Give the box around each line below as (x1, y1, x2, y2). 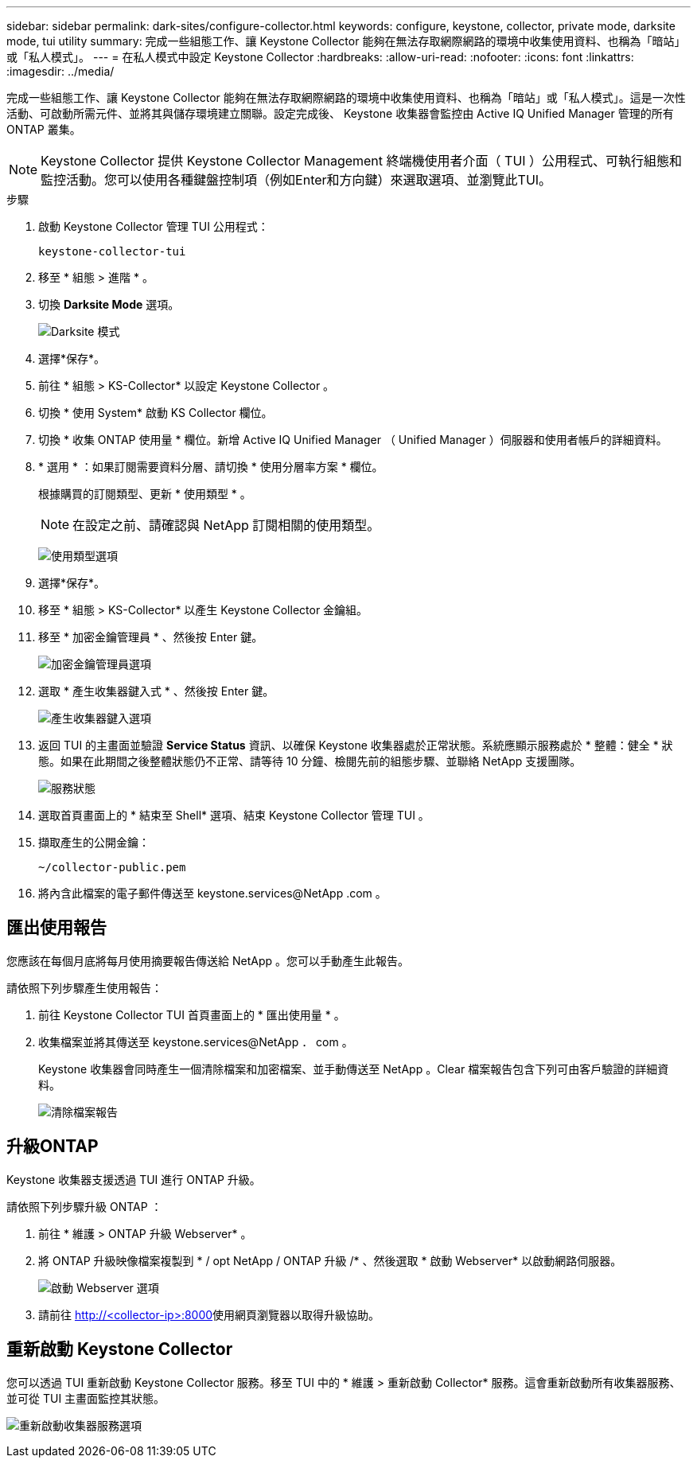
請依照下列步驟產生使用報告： (6, 980, 162, 995)
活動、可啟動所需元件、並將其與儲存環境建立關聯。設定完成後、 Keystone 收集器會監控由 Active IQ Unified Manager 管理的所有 (6, 107, 674, 120)
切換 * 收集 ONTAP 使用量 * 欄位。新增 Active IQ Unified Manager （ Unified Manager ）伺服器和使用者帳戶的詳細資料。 (38, 433, 668, 446)
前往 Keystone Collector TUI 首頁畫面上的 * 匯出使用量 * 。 (38, 1007, 345, 1022)
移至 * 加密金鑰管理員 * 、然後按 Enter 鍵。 (38, 630, 263, 644)
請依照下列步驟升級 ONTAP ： (6, 1199, 162, 1213)
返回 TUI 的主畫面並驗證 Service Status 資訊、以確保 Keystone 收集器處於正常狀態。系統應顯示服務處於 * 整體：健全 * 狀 (38, 738, 673, 752)
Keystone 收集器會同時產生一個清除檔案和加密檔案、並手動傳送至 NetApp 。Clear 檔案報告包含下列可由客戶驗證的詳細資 (38, 1061, 669, 1076)
